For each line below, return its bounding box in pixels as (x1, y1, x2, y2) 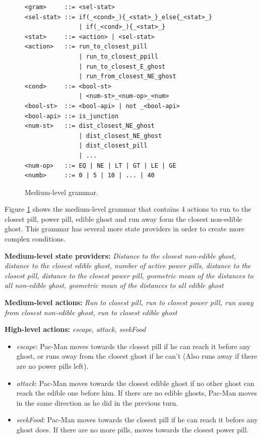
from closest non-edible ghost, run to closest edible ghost (5, 307, 177, 317)
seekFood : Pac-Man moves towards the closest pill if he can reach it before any (16, 414, 258, 425)
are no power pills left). (16, 361, 89, 371)
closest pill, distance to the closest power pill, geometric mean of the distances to (5, 270, 253, 280)
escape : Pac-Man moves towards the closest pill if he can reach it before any (16, 340, 251, 351)
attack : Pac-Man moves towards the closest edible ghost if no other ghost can (16, 377, 254, 388)
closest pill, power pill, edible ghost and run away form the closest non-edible (5, 213, 242, 224)
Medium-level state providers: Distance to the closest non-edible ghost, (5, 250, 236, 261)
